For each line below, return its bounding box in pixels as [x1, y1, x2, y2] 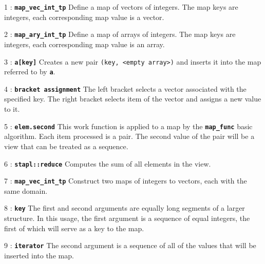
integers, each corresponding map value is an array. [4, 38, 165, 49]
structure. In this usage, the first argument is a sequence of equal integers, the [4, 213, 250, 224]
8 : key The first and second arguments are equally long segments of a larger [4, 202, 245, 213]
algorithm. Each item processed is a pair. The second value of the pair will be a [4, 131, 255, 141]
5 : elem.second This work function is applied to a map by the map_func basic [4, 120, 253, 131]
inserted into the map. [4, 250, 74, 260]
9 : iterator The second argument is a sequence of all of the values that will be [4, 240, 256, 251]
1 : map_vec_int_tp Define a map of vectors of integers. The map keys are [4, 2, 238, 12]
